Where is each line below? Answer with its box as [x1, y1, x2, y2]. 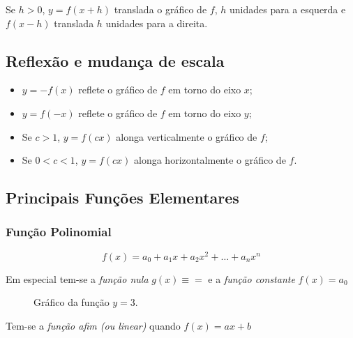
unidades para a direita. [105, 15, 208, 30]
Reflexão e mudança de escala [6, 49, 225, 71]
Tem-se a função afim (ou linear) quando [6, 318, 181, 333]
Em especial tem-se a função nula [6, 271, 149, 286]
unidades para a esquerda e [229, 2, 346, 16]
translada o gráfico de [114, 2, 207, 16]
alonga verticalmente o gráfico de [116, 129, 257, 144]
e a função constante [208, 271, 295, 286]
